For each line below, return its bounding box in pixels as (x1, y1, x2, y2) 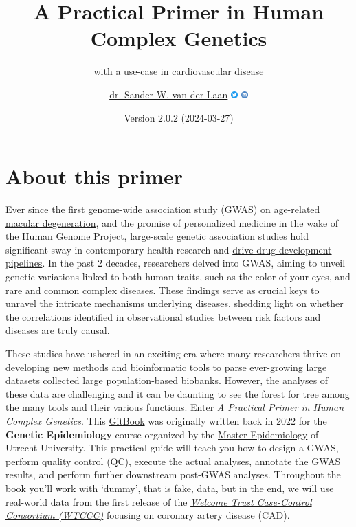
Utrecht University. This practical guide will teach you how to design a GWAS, (5, 440, 339, 455)
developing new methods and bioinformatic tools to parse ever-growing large (5, 359, 327, 374)
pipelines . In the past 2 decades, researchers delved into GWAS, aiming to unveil (5, 256, 346, 270)
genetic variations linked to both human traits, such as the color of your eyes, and (5, 269, 351, 283)
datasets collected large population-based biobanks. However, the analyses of (5, 373, 329, 388)
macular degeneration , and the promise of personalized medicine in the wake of (5, 215, 339, 229)
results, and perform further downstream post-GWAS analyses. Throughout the (5, 467, 341, 482)
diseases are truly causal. (5, 323, 110, 337)
